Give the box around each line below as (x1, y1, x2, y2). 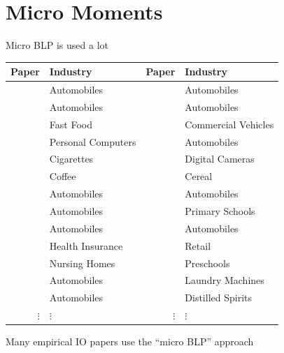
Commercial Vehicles (185, 117, 274, 131)
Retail (185, 238, 211, 253)
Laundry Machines (185, 273, 264, 287)
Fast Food (49, 117, 92, 131)
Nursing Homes (49, 255, 115, 270)
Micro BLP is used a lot (6, 38, 108, 52)
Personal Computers (49, 134, 136, 149)
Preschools (185, 255, 230, 270)
